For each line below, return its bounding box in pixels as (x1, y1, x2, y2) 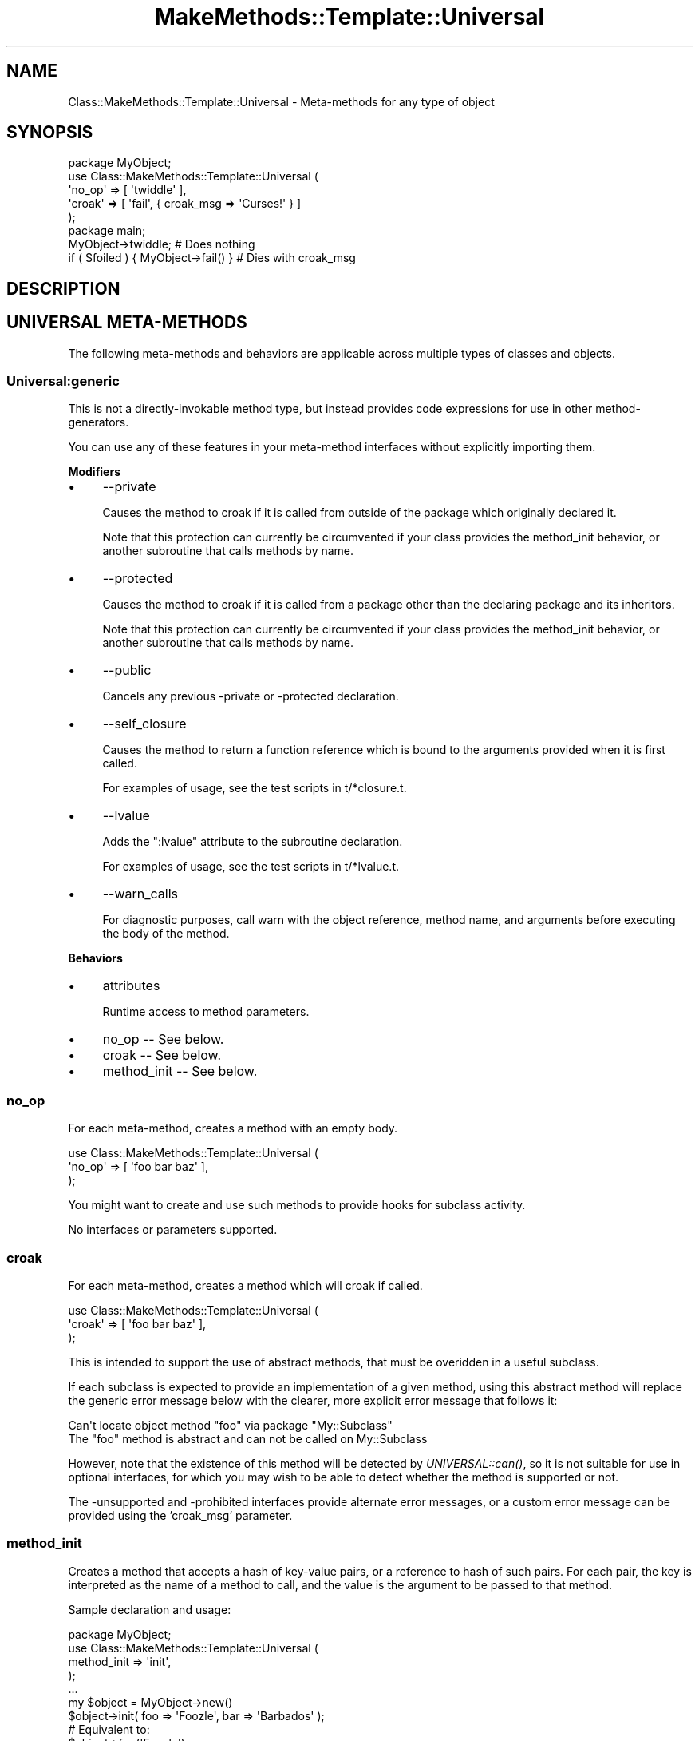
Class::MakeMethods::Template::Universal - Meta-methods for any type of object (68, 94, 495, 109)
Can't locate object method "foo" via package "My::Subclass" (68, 1418, 393, 1432)
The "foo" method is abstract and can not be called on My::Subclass (68, 1431, 428, 1446)
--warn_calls (102, 886, 178, 902)
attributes (102, 978, 160, 994)
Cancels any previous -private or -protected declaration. (102, 689, 399, 704)
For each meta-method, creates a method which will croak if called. (68, 1278, 423, 1292)
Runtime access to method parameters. (102, 1005, 310, 1019)
